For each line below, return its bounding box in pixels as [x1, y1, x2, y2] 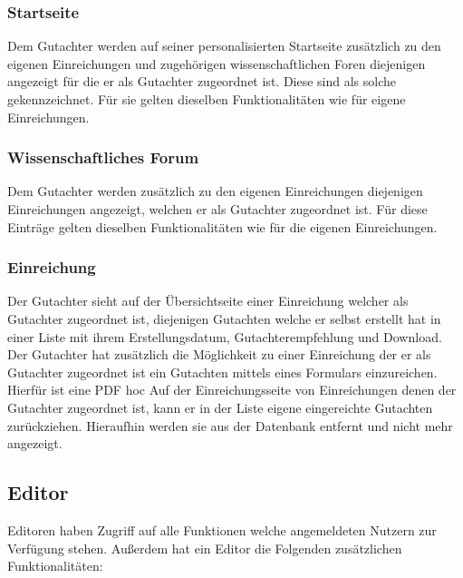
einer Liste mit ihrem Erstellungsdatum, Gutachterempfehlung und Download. [7, 327, 442, 346]
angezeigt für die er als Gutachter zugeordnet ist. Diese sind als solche [7, 72, 397, 91]
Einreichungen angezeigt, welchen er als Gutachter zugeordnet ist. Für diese [7, 200, 428, 218]
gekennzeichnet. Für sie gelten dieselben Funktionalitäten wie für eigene [7, 90, 406, 108]
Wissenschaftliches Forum [7, 146, 199, 169]
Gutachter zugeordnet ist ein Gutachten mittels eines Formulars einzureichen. [7, 362, 438, 381]
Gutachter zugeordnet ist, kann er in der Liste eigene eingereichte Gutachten [7, 397, 433, 416]
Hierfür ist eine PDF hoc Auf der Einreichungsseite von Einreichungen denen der [7, 380, 457, 399]
